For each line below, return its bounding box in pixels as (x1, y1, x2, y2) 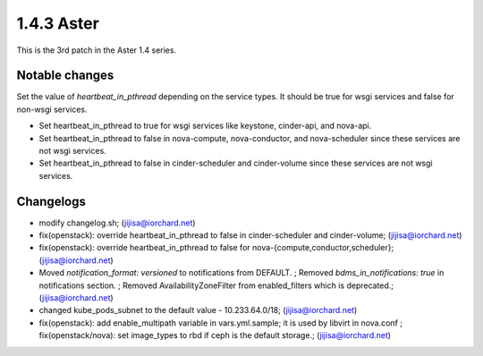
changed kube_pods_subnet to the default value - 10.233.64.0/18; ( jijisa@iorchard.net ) (38, 305, 358, 316)
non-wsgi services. (16, 104, 89, 114)
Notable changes (16, 68, 114, 83)
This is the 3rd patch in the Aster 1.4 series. (16, 45, 177, 55)
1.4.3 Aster (16, 13, 100, 33)
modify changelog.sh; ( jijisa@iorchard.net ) (38, 217, 196, 228)
